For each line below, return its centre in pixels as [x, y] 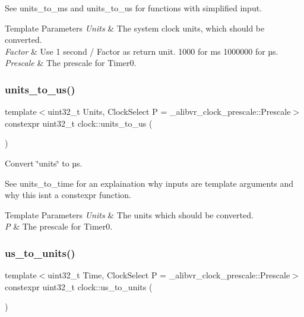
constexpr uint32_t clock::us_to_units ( [79, 286]
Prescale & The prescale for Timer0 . [71, 63]
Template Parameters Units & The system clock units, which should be [135, 28]
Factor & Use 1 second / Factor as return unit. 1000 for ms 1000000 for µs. [142, 51]
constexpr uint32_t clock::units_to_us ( [79, 123]
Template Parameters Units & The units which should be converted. [129, 214]
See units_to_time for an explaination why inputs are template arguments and [149, 183]
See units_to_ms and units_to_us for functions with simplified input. [134, 8]
